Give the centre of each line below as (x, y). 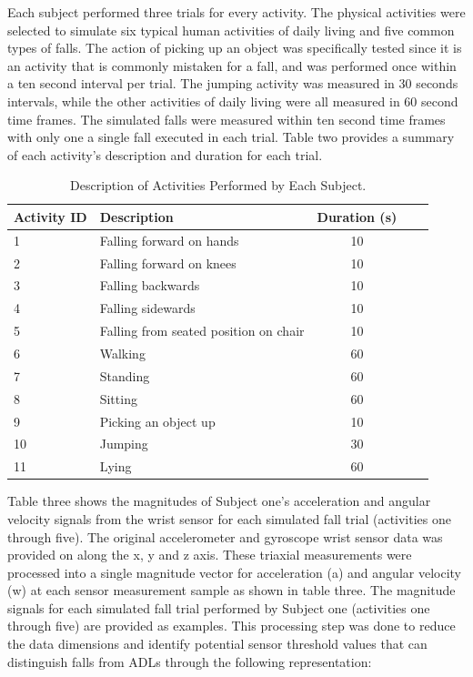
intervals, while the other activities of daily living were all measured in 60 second (233, 101)
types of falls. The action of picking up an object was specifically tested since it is (235, 48)
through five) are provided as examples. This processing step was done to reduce (231, 626)
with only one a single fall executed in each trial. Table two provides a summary (231, 137)
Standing (125, 375)
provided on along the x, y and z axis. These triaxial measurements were (210, 555)
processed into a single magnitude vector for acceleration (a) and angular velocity (234, 572)
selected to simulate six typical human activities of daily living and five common (231, 30)
